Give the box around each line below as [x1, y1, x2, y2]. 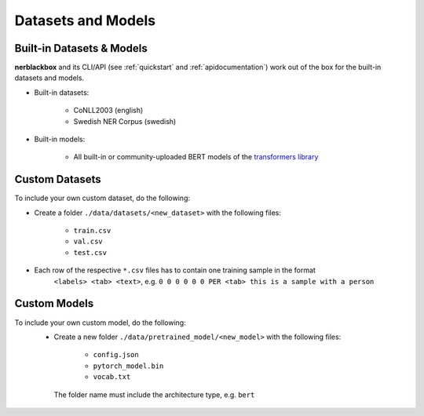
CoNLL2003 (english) [73, 106, 144, 115]
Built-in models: [34, 134, 86, 144]
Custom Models [14, 297, 94, 310]
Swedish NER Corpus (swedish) [73, 116, 177, 126]
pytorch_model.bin [93, 361, 164, 370]
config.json [93, 350, 139, 359]
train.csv [73, 226, 111, 235]
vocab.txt [93, 373, 131, 381]
